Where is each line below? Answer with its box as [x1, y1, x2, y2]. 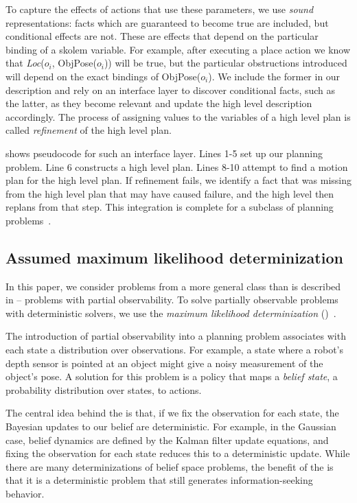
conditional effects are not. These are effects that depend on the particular [5, 29, 319, 43]
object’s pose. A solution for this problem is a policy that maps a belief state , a [5, 369, 338, 384]
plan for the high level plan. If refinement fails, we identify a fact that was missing [5, 173, 352, 187]
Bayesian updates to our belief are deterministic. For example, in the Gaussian [5, 419, 336, 434]
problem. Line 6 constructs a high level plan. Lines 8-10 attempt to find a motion [5, 159, 348, 174]
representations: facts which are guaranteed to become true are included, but [5, 15, 329, 30]
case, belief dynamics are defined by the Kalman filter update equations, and [5, 432, 329, 447]
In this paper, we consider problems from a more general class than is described [5, 279, 341, 293]
